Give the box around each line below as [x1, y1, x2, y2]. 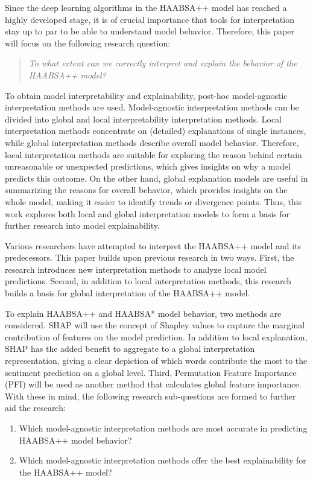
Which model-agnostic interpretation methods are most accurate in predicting [19, 422, 308, 434]
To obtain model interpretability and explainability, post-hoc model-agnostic [5, 89, 288, 101]
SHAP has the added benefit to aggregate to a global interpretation [5, 342, 255, 355]
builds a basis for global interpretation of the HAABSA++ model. [5, 287, 250, 299]
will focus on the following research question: [5, 36, 171, 49]
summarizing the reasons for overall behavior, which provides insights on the [5, 183, 288, 196]
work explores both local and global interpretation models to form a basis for [5, 207, 290, 220]
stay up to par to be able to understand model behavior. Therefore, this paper [5, 25, 295, 37]
